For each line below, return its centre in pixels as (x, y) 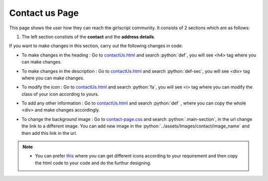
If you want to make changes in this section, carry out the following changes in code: (96, 46)
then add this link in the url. (49, 133)
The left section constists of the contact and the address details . (89, 37)
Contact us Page (44, 13)
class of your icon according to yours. (60, 94)
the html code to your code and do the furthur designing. (93, 163)
